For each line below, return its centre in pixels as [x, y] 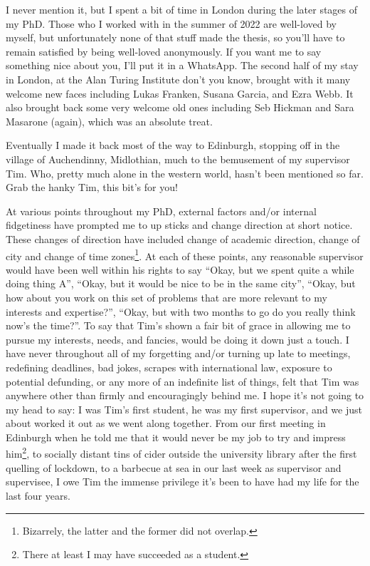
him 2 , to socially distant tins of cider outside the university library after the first [181, 453]
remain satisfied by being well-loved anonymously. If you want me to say [164, 51]
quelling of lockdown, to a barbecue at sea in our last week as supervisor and [174, 467]
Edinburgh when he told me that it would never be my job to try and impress [176, 437]
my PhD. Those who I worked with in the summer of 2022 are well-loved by [171, 23]
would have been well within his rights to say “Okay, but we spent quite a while [180, 269]
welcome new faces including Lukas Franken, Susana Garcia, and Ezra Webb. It [180, 93]
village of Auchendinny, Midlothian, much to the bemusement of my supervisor [178, 159]
